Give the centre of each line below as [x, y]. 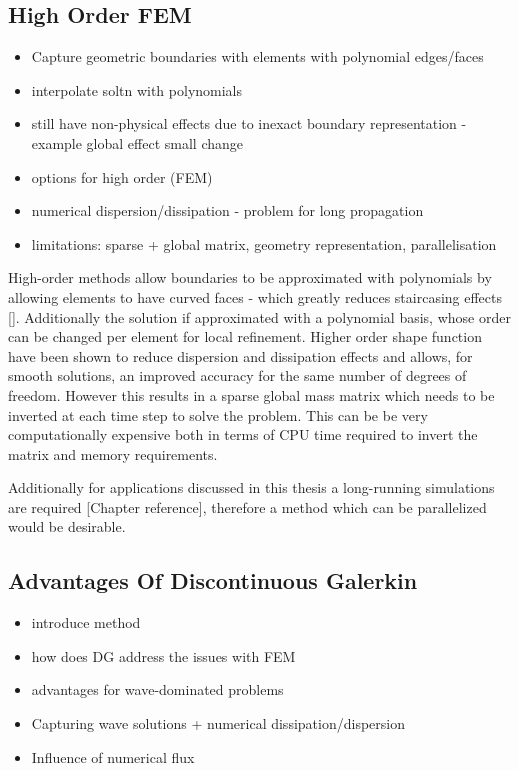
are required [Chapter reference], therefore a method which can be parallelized [247, 506]
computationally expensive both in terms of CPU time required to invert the [243, 434]
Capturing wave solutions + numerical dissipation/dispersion [218, 723]
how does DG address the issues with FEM [163, 655]
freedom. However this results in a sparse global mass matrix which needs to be [251, 394]
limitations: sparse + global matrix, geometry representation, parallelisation [264, 243]
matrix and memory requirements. [113, 453]
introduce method [86, 622]
